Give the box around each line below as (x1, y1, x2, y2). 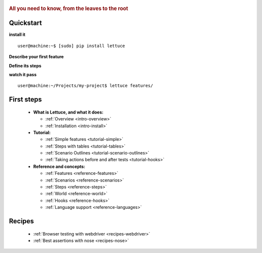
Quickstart (9, 19, 42, 27)
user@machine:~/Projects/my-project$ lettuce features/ (17, 83, 153, 88)
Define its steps (9, 63, 42, 68)
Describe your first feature (9, 54, 64, 60)
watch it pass (9, 71, 37, 77)
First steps (9, 95, 42, 104)
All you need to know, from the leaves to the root (9, 5, 129, 12)
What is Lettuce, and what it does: (33, 109, 104, 115)
